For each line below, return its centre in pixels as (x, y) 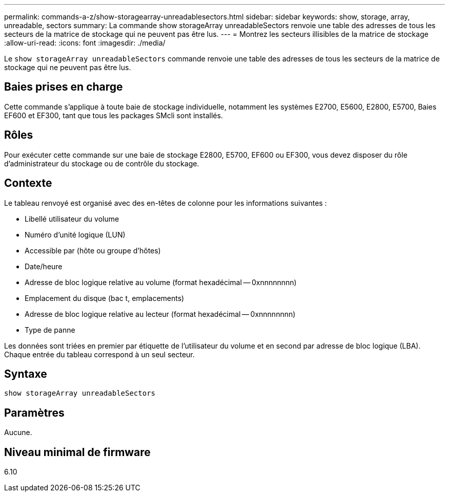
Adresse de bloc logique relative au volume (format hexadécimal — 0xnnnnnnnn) (161, 282)
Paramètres (34, 413)
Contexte (28, 183)
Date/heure (44, 266)
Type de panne (50, 330)
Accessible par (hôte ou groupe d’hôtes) (93, 250)
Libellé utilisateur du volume (72, 219)
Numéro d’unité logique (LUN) (75, 234)
